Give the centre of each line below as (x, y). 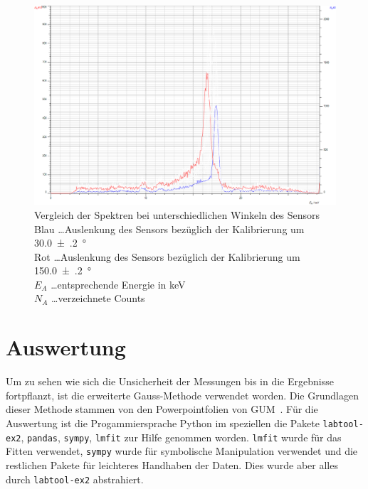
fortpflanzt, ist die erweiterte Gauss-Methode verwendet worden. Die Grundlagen (182, 395)
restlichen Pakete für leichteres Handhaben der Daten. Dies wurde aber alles (172, 464)
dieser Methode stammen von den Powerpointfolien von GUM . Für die (162, 409)
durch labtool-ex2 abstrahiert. (75, 479)
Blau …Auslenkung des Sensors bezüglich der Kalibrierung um (169, 229)
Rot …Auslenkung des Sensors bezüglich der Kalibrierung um (167, 256)
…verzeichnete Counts (98, 298)
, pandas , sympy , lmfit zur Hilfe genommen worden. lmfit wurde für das (181, 437)
